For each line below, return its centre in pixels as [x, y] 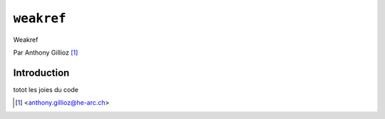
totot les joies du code [46, 89]
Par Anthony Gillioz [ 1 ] [46, 52]
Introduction [41, 73]
